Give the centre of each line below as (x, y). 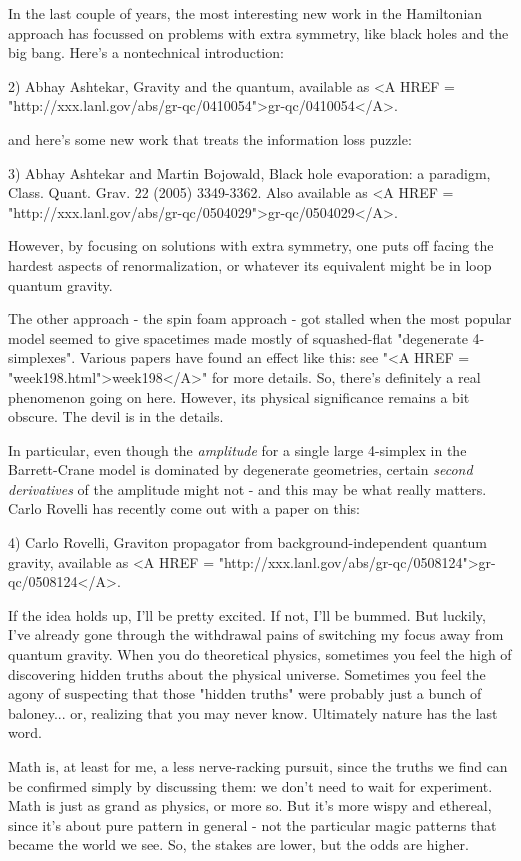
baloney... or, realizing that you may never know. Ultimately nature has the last (253, 712)
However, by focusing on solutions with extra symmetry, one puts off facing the (251, 245)
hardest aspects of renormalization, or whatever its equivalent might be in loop (250, 264)
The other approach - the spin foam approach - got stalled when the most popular (260, 318)
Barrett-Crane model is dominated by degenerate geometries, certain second (240, 469)
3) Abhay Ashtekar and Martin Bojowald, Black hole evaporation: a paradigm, (249, 172)
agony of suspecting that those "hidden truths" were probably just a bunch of (245, 693)
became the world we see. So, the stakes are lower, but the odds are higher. (238, 844)
